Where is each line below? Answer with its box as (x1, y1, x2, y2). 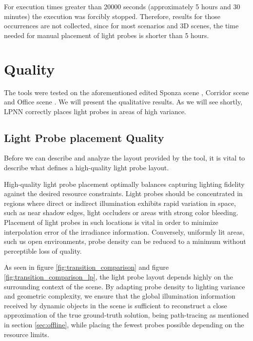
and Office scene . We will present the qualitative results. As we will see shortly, (4, 97, 243, 107)
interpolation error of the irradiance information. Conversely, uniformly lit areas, (4, 226, 245, 237)
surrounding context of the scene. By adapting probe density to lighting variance (4, 281, 245, 291)
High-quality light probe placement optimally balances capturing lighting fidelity (4, 179, 245, 189)
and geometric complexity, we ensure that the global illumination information (4, 291, 235, 301)
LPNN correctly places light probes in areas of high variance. (4, 106, 186, 116)
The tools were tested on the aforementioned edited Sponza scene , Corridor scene (4, 87, 249, 97)
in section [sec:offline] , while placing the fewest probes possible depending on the (4, 319, 244, 329)
